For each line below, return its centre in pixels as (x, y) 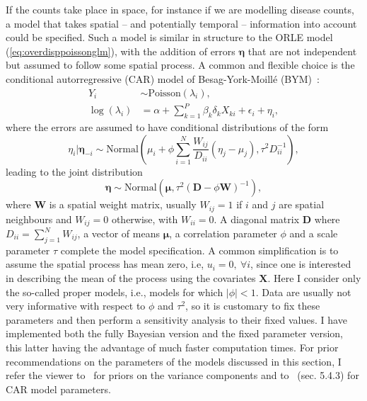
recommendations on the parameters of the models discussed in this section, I (174, 361)
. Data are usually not (303, 292)
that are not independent (302, 51)
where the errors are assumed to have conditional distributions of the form (167, 126)
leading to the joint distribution (74, 171)
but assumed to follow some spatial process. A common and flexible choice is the (180, 65)
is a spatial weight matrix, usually (123, 204)
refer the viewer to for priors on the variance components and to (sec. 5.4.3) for (182, 375)
